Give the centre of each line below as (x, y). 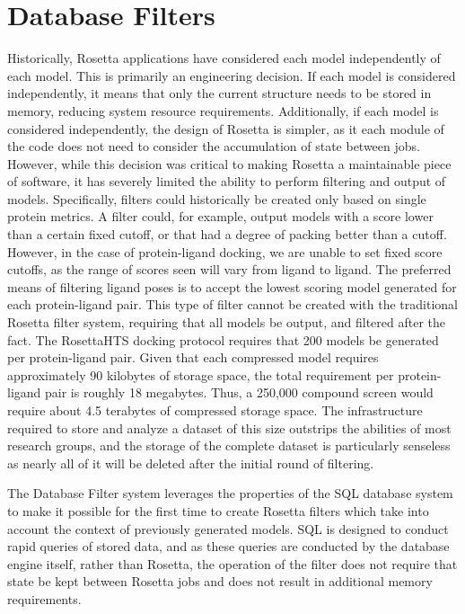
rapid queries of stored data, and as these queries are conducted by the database (228, 546)
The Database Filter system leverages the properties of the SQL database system (230, 493)
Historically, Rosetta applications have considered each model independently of (224, 58)
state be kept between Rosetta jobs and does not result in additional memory (220, 581)
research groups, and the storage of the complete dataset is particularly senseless (229, 445)
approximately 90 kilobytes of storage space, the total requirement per (201, 374)
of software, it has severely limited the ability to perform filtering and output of (227, 181)
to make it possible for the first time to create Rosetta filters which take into (218, 510)
